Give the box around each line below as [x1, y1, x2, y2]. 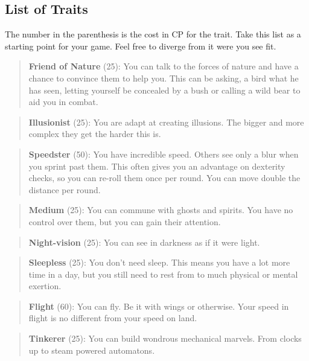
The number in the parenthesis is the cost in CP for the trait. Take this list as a [5, 28, 301, 40]
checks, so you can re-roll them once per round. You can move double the [28, 171, 301, 184]
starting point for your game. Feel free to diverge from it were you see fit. [5, 39, 276, 52]
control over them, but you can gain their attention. [28, 215, 221, 228]
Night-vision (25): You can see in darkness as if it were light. [28, 235, 260, 248]
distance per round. [28, 183, 101, 196]
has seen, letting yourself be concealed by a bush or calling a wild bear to [28, 83, 301, 96]
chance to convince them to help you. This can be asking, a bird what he [28, 71, 299, 84]
